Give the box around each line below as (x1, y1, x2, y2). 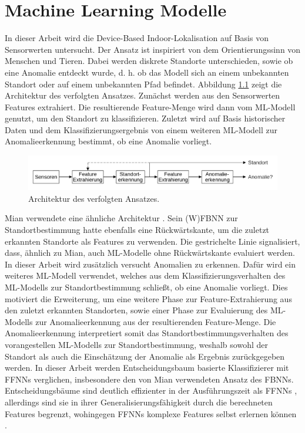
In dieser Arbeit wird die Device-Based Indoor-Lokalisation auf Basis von (5, 32, 269, 44)
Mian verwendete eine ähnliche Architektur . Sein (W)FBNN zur (5, 212, 238, 224)
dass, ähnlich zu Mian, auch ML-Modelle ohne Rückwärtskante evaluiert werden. (5, 246, 295, 259)
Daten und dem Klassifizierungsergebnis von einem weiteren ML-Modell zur (5, 123, 278, 136)
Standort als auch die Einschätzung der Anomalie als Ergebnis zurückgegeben (5, 350, 285, 362)
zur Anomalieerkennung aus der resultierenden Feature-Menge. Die (35, 315, 276, 327)
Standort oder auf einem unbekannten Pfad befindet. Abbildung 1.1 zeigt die (5, 77, 282, 90)
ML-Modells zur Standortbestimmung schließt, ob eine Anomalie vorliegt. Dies (5, 281, 288, 293)
